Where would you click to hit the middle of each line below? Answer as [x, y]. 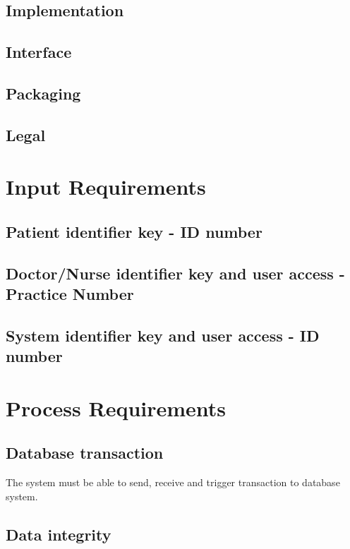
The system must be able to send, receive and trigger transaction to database [173, 482]
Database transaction [85, 453]
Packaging [43, 93]
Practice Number [70, 294]
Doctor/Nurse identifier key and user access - [175, 273]
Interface [39, 52]
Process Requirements [116, 408]
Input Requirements [106, 187]
